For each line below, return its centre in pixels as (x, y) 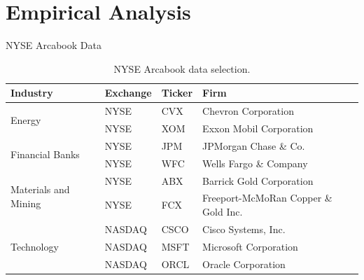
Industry (32, 93)
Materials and (40, 189)
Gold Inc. (223, 211)
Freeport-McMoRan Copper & (267, 198)
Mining (26, 203)
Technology (35, 246)
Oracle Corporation (244, 264)
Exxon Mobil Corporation (258, 128)
